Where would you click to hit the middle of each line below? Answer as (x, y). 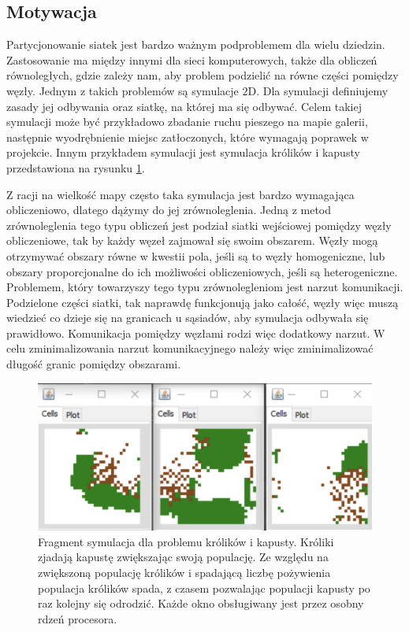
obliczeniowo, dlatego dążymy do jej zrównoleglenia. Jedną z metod (169, 210)
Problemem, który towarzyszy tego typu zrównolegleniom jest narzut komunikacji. (205, 287)
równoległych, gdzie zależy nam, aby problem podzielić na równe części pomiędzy (203, 75)
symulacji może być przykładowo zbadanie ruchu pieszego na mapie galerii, (187, 122)
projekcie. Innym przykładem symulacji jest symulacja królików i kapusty (183, 152)
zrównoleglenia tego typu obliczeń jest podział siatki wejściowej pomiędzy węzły (199, 225)
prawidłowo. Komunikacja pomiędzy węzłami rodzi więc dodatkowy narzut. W (196, 333)
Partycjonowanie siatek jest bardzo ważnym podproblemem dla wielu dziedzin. (196, 44)
